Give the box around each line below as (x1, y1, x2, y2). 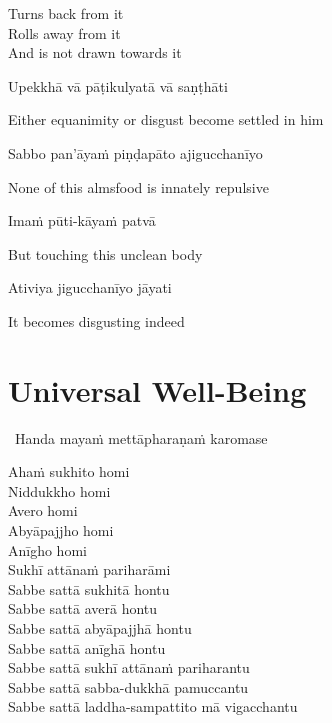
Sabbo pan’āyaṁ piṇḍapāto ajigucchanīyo (8, 142, 263, 163)
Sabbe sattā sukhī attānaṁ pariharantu (8, 657, 250, 678)
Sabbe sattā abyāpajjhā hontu (8, 618, 192, 638)
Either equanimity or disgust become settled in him (8, 109, 324, 130)
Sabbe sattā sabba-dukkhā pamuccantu (8, 676, 249, 697)
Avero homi (8, 500, 78, 521)
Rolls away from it (8, 22, 121, 43)
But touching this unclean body (8, 243, 203, 264)
